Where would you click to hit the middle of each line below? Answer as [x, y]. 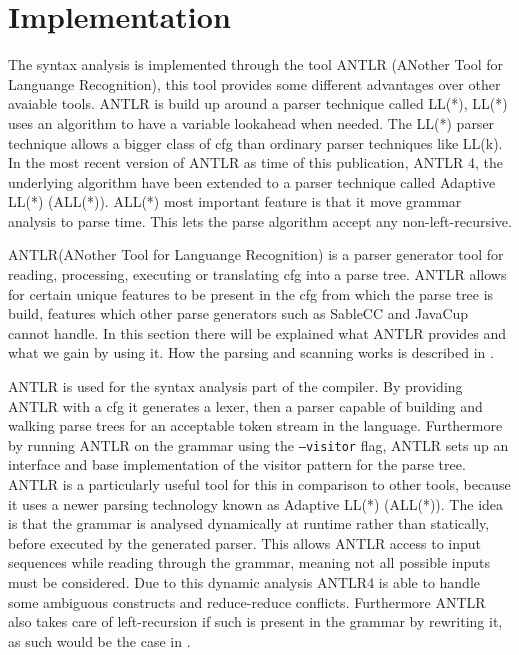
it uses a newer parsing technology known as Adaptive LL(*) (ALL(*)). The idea [256, 503]
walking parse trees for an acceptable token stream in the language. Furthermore [255, 425]
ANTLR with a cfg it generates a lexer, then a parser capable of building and [245, 405]
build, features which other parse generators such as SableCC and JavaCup [238, 313]
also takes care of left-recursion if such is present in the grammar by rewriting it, [255, 621]
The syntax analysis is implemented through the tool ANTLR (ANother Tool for [256, 64]
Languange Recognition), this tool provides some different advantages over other [254, 83]
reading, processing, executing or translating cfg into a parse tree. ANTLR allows [257, 274]
